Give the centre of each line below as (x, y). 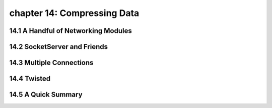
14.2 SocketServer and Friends (59, 47)
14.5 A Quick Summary (46, 95)
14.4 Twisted (30, 79)
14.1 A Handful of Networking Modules (71, 31)
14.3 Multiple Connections (51, 63)
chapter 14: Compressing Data (74, 13)
